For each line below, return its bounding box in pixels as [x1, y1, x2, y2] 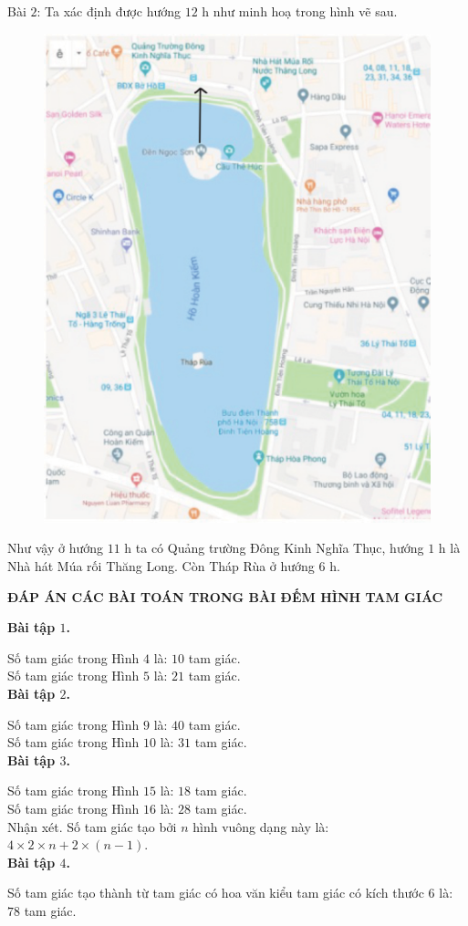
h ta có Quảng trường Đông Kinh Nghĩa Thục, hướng [124, 538, 424, 557]
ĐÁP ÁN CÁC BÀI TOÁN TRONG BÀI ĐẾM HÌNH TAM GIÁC [7, 587, 443, 606]
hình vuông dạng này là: [192, 817, 329, 836]
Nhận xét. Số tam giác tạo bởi [7, 817, 177, 836]
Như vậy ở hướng [7, 538, 104, 557]
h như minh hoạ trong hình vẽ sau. [202, 2, 398, 20]
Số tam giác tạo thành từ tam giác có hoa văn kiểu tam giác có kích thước [7, 883, 424, 902]
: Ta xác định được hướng [36, 2, 181, 20]
